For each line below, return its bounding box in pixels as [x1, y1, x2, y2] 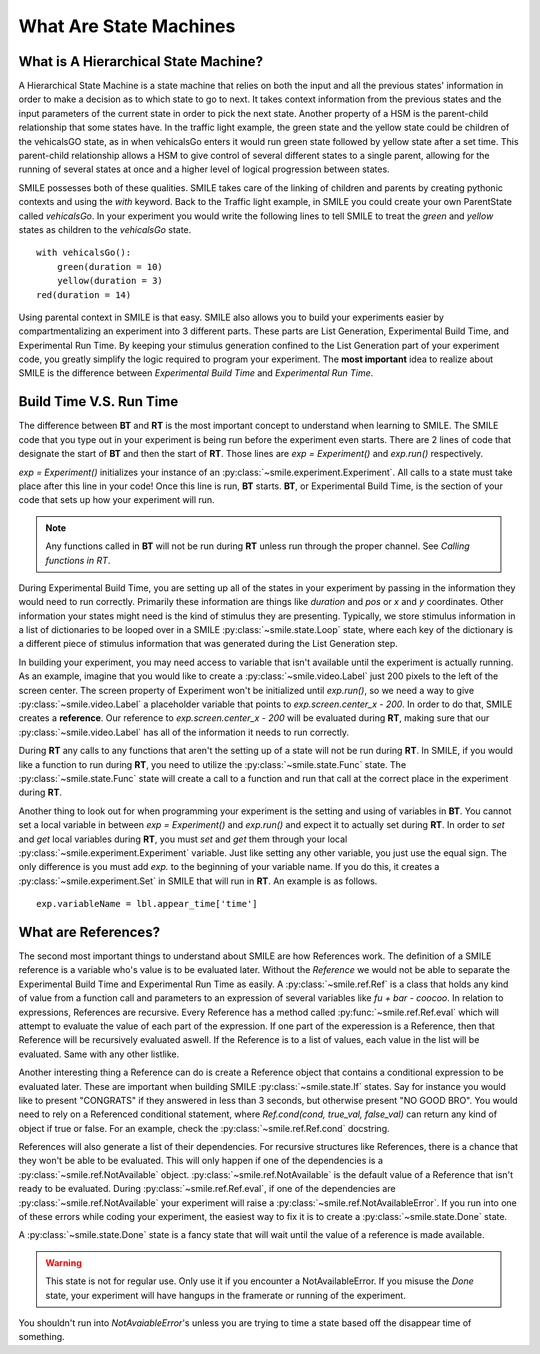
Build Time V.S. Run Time [18, 393, 179, 410]
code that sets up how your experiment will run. [18, 494, 215, 506]
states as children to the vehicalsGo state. [18, 223, 192, 235]
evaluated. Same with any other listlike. [18, 1048, 180, 1060]
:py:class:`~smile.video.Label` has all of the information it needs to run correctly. [18, 726, 350, 738]
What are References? [18, 923, 160, 940]
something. [18, 1331, 65, 1343]
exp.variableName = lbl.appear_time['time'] [36, 898, 259, 910]
